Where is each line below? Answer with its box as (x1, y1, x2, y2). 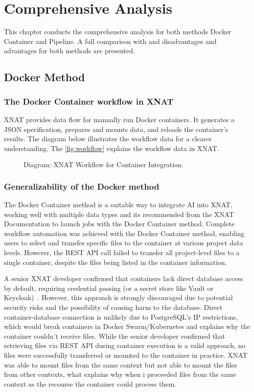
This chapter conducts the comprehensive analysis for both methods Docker (4, 26, 231, 37)
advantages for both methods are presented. (4, 45, 135, 56)
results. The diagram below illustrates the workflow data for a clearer (4, 133, 212, 144)
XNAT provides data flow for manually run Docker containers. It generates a (4, 114, 234, 124)
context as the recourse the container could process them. (4, 378, 176, 389)
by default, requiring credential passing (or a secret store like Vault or (4, 283, 213, 293)
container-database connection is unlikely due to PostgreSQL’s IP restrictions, (4, 311, 238, 322)
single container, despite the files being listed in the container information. (4, 257, 227, 267)
